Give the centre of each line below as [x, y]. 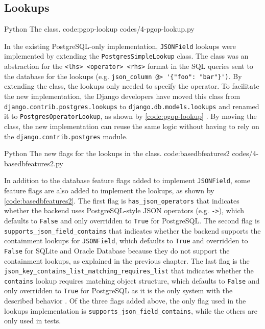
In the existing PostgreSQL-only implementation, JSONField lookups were [120, 46]
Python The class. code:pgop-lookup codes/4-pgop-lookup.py [99, 29]
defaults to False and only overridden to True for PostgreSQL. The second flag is [132, 220]
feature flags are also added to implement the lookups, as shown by [109, 191]
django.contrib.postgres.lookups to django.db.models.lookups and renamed [132, 106]
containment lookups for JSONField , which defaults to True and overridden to [126, 241]
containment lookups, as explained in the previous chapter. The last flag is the [127, 260]
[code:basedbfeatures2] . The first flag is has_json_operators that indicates [122, 200]
